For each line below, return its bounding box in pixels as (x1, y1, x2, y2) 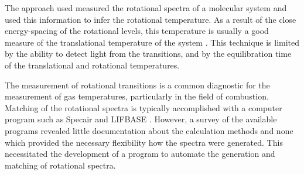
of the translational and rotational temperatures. (5, 59, 180, 71)
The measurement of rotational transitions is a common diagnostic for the (5, 78, 270, 91)
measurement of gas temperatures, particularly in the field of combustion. (5, 90, 269, 102)
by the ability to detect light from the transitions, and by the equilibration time (5, 47, 292, 60)
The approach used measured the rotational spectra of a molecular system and (5, 2, 287, 13)
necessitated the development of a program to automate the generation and (5, 147, 275, 160)
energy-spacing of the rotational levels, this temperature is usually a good (5, 25, 269, 37)
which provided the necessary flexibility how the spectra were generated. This (5, 136, 283, 148)
